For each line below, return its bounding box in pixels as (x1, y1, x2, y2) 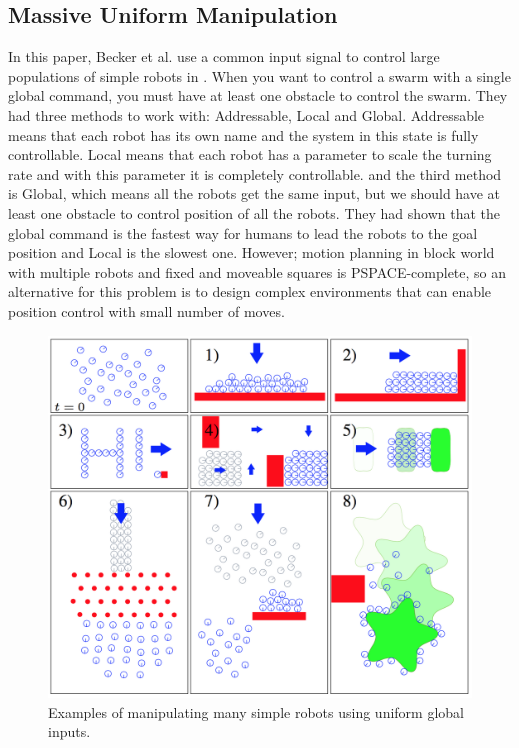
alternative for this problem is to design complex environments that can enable (8, 281, 492, 302)
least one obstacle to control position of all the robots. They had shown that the (8, 202, 501, 223)
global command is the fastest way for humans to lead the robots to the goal (8, 222, 478, 243)
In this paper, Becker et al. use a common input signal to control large (8, 46, 440, 67)
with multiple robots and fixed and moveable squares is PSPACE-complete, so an (8, 261, 507, 282)
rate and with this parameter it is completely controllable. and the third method (8, 163, 502, 184)
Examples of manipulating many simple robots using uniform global (48, 701, 464, 722)
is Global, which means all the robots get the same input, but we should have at (8, 183, 501, 204)
